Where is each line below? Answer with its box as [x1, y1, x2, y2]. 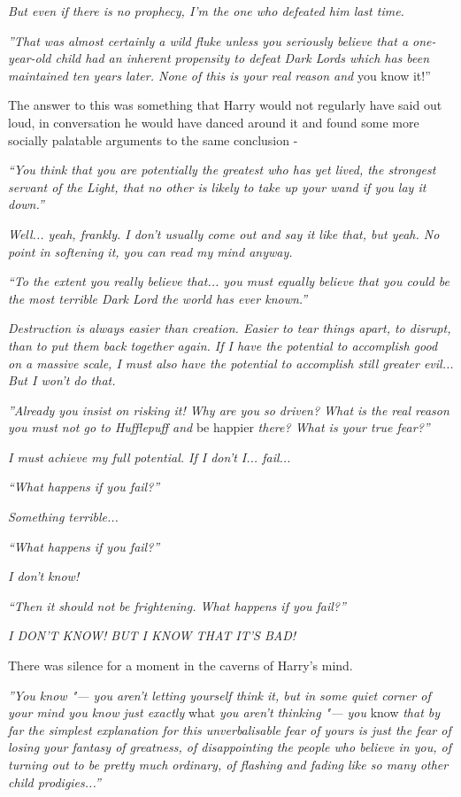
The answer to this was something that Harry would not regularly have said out [8, 96, 442, 114]
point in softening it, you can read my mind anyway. [8, 242, 293, 260]
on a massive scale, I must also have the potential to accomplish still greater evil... [8, 353, 454, 372]
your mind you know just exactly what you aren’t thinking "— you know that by [8, 703, 441, 722]
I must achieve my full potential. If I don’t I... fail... [8, 447, 291, 466]
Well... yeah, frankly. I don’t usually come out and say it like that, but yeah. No [8, 224, 440, 243]
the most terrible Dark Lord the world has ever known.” [8, 289, 308, 307]
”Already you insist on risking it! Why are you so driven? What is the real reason [8, 400, 449, 419]
